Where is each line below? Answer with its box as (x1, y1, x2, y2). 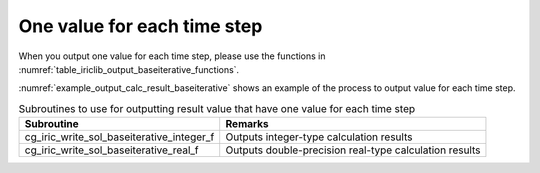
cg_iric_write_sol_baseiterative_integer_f (24, 130, 215, 144)
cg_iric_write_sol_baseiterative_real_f (24, 143, 199, 157)
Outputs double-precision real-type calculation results (225, 143, 481, 157)
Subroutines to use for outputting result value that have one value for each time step (18, 101, 416, 115)
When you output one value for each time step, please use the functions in (18, 50, 326, 62)
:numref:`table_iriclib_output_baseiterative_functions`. (18, 63, 240, 75)
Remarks (225, 117, 269, 131)
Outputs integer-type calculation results (225, 130, 413, 144)
